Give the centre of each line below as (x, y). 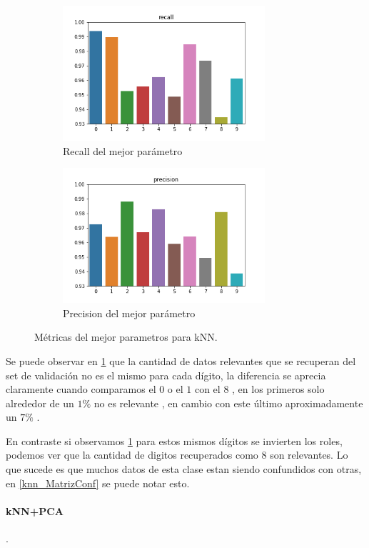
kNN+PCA (35, 510)
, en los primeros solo (278, 389)
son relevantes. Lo (309, 455)
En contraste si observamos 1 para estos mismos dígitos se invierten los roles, (174, 440)
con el (207, 389)
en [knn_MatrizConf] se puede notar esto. (98, 483)
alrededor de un (40, 403)
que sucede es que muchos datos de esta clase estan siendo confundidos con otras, (184, 469)
